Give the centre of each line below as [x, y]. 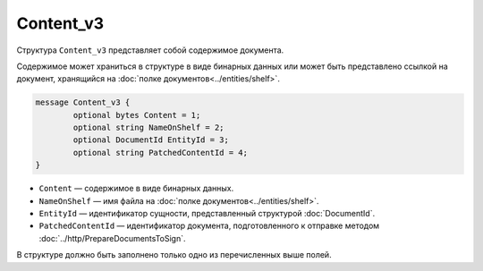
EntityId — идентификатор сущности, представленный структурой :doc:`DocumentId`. [207, 214]
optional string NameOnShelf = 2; [148, 128]
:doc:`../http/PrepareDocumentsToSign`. [113, 238]
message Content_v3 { [83, 102]
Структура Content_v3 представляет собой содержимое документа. [150, 50]
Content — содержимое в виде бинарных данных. [136, 189]
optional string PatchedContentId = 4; [160, 152]
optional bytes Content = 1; [137, 115]
